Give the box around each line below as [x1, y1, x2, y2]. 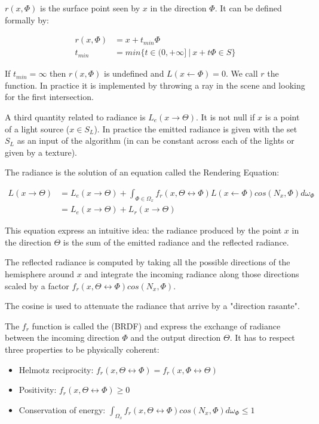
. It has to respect [229, 331, 295, 344]
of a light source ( [5, 122, 70, 135]
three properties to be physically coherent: [5, 343, 159, 356]
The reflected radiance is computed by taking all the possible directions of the [5, 256, 290, 268]
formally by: [5, 13, 49, 26]
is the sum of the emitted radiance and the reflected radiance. [63, 235, 289, 248]
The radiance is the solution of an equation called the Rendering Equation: [5, 166, 280, 178]
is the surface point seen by [40, 2, 140, 14]
